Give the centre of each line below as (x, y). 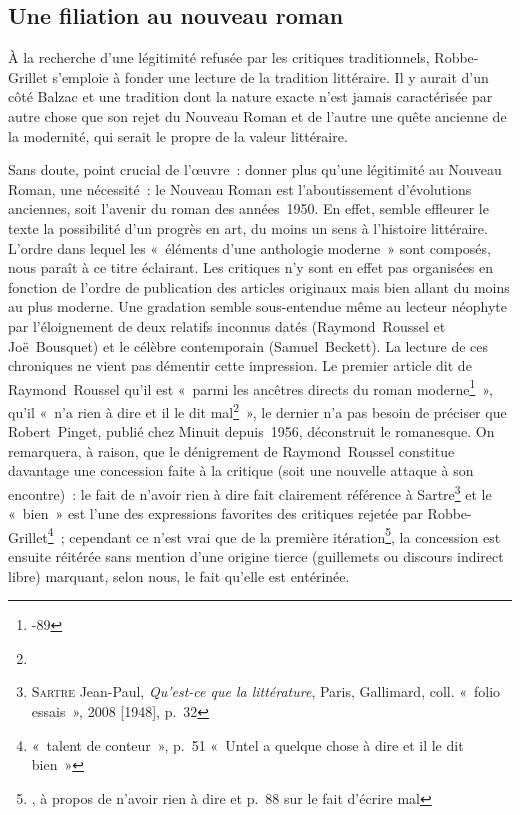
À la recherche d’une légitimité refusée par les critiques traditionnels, (219, 57)
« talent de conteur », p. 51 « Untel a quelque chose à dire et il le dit (247, 744)
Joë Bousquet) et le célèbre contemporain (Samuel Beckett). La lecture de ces (248, 345)
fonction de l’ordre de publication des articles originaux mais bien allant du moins (259, 286)
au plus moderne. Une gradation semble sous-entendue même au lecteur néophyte (257, 306)
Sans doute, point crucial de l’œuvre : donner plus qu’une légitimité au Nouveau (255, 169)
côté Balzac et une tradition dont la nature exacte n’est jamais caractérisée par (250, 96)
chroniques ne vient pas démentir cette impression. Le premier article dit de (240, 365)
